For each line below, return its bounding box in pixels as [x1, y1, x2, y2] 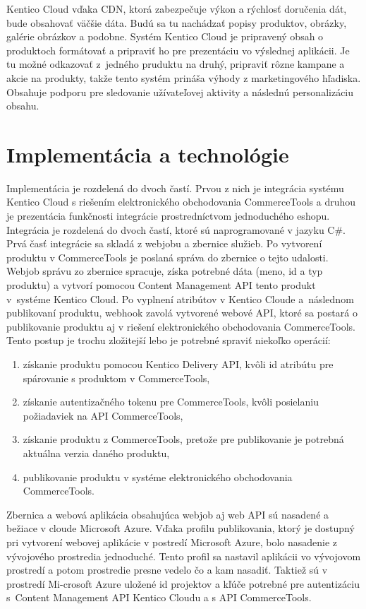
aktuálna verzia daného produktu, [23, 445, 170, 460]
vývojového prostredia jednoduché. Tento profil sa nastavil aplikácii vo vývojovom [6, 548, 361, 563]
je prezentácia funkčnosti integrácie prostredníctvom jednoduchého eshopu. [6, 208, 330, 223]
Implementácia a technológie [6, 139, 289, 168]
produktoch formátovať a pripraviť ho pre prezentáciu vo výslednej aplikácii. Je [6, 42, 350, 57]
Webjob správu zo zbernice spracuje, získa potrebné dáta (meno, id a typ [6, 264, 323, 278]
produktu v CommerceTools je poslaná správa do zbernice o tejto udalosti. [6, 249, 329, 264]
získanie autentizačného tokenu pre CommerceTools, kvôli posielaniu [23, 394, 319, 409]
